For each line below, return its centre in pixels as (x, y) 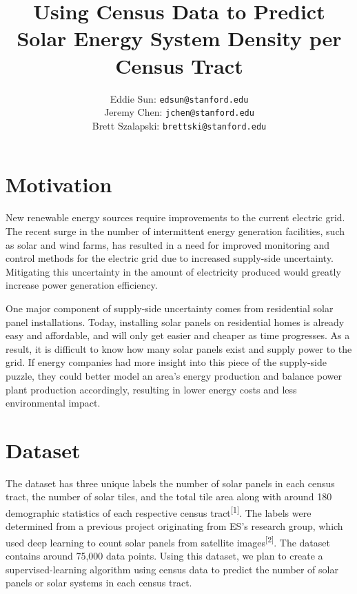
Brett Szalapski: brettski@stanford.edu (179, 125)
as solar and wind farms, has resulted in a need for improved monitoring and (168, 244)
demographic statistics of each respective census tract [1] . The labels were (159, 512)
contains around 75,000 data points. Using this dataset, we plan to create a (164, 556)
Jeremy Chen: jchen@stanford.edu (179, 112)
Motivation (59, 184)
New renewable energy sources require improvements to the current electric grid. (175, 217)
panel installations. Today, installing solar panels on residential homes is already (175, 321)
